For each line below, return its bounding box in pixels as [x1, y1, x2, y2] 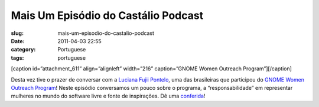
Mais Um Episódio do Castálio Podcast [11, 9, 204, 22]
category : [11, 46, 36, 53]
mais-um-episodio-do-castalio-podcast [57, 30, 155, 37]
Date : [11, 37, 25, 44]
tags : [11, 54, 24, 61]
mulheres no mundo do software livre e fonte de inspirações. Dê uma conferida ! [11, 92, 206, 100]
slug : [11, 30, 24, 37]
